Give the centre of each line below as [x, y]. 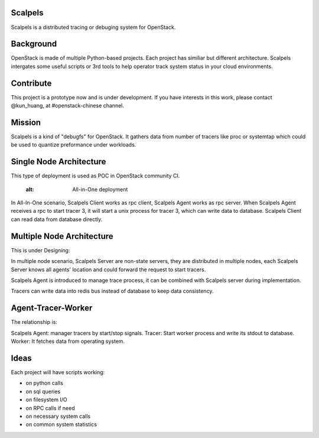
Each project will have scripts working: [58, 372]
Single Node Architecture [58, 162]
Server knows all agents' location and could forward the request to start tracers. [108, 270]
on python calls [44, 383]
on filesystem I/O [46, 400]
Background [34, 44]
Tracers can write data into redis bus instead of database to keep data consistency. [112, 291]
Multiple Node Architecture [62, 236]
